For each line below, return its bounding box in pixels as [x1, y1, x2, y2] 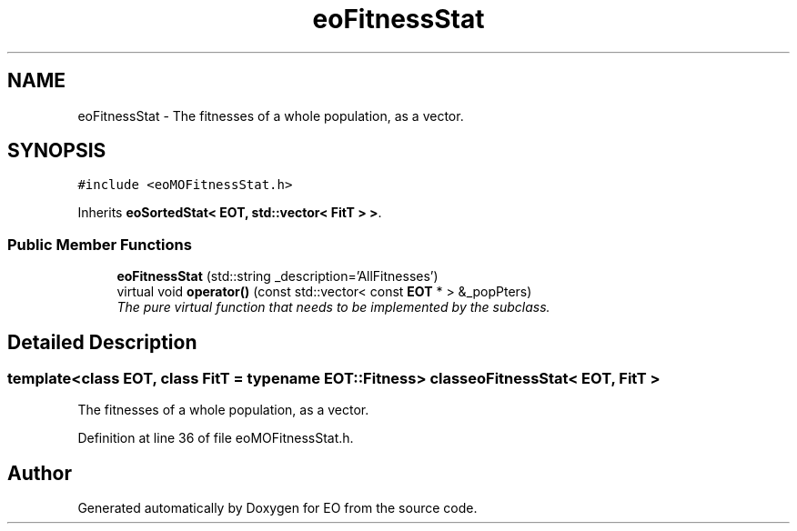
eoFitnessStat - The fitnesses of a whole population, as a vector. [77, 107, 464, 124]
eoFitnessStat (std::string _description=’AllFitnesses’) [116, 268, 439, 285]
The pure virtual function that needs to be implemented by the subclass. [116, 299, 550, 316]
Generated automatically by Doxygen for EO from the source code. [77, 500, 478, 516]
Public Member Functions [7, 235, 192, 254]
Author [7, 461, 72, 485]
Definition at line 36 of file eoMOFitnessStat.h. [77, 430, 354, 446]
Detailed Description [7, 330, 197, 354]
